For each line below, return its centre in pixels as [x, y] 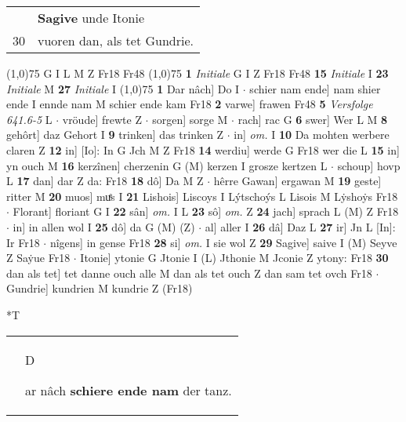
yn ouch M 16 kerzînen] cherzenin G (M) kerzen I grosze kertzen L [167, 165]
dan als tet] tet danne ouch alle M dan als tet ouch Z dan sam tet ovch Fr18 [189, 273]
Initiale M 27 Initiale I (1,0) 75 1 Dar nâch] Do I [123, 88]
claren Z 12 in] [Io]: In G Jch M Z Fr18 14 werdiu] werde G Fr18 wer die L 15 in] [203, 149]
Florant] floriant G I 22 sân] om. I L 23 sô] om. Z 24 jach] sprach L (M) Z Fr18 [206, 211]
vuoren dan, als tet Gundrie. [116, 40]
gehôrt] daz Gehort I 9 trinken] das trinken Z [115, 135]
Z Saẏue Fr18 [38, 258]
